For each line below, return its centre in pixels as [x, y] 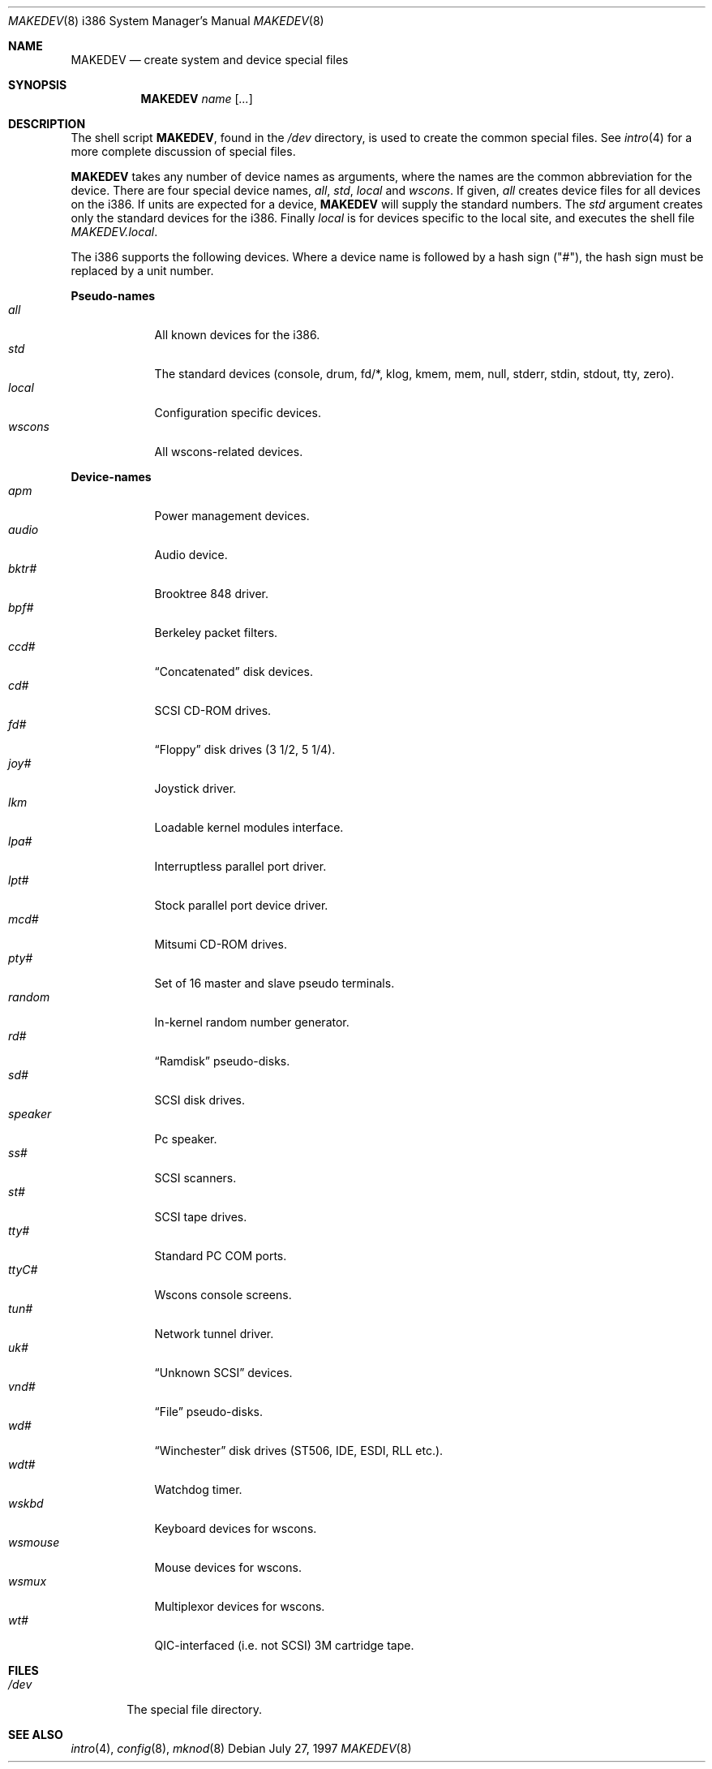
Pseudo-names [113, 296]
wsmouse [34, 1542]
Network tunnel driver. [214, 1334]
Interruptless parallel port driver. [240, 866]
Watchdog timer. [198, 1489]
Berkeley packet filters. [216, 633]
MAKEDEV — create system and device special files [210, 60]
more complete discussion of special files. [183, 151]
